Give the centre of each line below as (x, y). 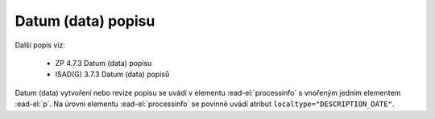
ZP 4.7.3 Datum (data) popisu (104, 63)
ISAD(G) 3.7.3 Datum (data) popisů (112, 74)
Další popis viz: (40, 45)
